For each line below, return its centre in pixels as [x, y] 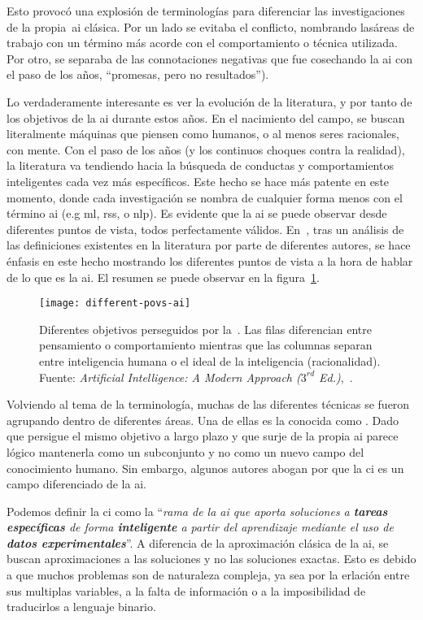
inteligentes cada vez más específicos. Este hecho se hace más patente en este [198, 181]
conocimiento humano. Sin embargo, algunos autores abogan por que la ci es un [205, 468]
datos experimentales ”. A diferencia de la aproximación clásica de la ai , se [198, 542]
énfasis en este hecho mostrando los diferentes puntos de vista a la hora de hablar [210, 260]
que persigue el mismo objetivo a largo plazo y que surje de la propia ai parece [203, 436]
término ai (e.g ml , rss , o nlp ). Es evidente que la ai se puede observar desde [197, 213]
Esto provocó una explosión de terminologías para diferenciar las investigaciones [206, 11]
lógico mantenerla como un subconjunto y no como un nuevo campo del [185, 451]
